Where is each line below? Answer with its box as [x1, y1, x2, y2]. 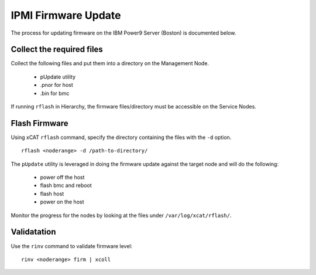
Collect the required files [11, 45, 104, 55]
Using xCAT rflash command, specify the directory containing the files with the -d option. [11, 134, 232, 141]
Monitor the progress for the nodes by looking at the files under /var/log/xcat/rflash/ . [11, 212, 232, 219]
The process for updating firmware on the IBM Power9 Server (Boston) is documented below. [11, 29, 236, 36]
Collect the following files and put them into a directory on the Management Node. [11, 60, 209, 67]
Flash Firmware [11, 118, 68, 128]
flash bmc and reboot [40, 182, 92, 189]
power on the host [40, 198, 84, 205]
